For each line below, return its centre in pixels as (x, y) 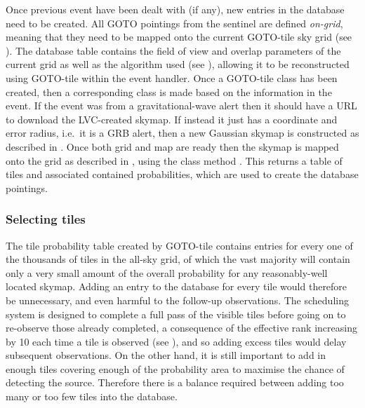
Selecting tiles (46, 219)
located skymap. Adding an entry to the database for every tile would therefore (177, 286)
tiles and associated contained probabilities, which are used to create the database (182, 174)
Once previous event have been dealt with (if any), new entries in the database (175, 9)
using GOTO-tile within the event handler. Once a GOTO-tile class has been (172, 77)
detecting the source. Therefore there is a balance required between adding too (175, 382)
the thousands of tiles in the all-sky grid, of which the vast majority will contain (178, 259)
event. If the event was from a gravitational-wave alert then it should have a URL (181, 106)
